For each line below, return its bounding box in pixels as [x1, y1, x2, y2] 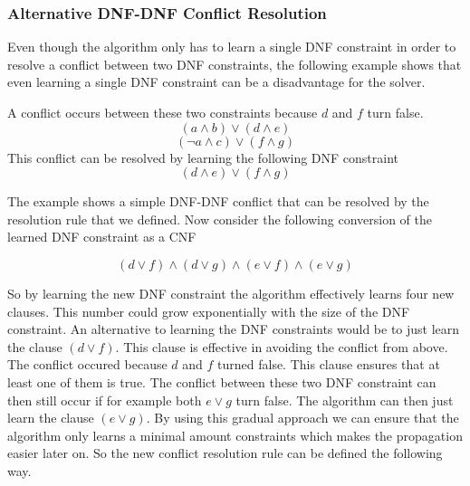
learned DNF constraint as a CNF [7, 227, 197, 246]
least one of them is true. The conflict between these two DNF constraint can [7, 372, 436, 391]
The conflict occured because [7, 355, 168, 374]
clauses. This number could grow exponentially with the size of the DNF [7, 301, 410, 320]
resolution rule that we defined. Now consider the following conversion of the [7, 209, 432, 228]
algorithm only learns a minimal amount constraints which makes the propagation [7, 425, 463, 444]
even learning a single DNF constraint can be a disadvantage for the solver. [7, 72, 426, 91]
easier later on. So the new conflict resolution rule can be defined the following [7, 443, 443, 462]
